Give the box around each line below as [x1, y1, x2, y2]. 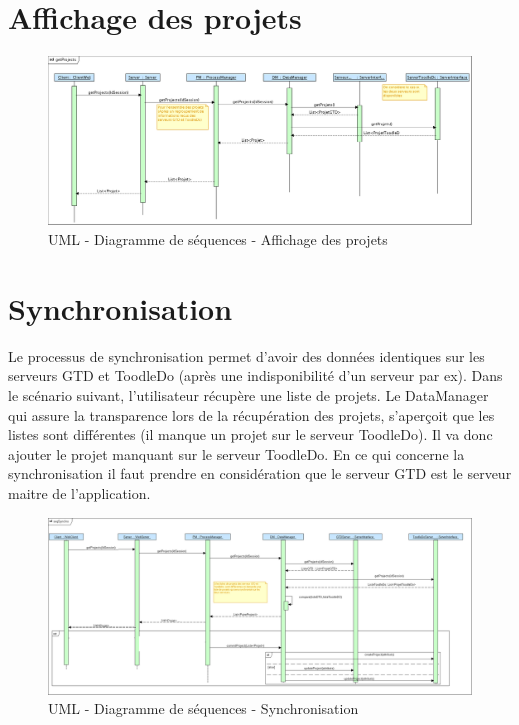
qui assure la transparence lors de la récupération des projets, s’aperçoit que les [8, 404, 495, 425]
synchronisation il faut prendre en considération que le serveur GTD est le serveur [8, 463, 512, 484]
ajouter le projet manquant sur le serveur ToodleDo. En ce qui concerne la [8, 443, 465, 464]
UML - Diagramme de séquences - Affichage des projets [48, 229, 388, 250]
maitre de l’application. [8, 482, 151, 503]
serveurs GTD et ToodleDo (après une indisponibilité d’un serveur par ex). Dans [8, 365, 503, 386]
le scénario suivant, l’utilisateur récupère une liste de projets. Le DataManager [8, 384, 489, 405]
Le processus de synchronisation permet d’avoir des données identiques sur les [8, 345, 485, 366]
